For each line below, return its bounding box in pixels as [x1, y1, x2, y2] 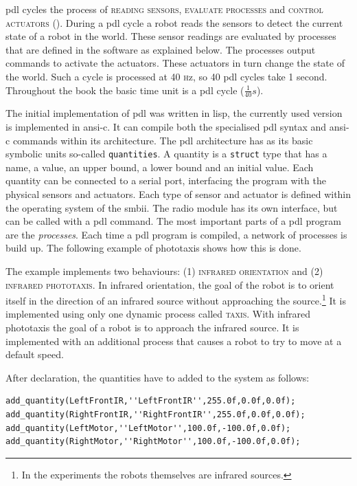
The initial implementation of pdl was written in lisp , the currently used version [5, 106, 343, 120]
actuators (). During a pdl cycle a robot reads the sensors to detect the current [5, 15, 343, 30]
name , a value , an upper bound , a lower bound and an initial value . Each [5, 159, 314, 174]
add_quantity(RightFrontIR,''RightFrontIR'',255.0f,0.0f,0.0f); [5, 409, 306, 419]
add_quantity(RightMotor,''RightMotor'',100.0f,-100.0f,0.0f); [5, 437, 301, 447]
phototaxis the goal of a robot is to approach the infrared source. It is [5, 320, 299, 335]
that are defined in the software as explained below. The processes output [5, 42, 316, 56]
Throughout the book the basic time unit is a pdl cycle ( [5, 82, 244, 97]
